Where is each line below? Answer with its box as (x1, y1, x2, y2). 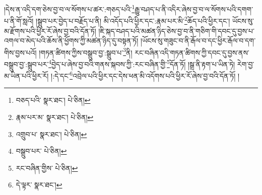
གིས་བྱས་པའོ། (4, 47, 37, 57)
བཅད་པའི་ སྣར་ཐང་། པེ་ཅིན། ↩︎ (16, 95, 91, 105)
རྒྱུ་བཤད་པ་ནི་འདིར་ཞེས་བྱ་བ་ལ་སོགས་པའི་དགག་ (135, 4, 253, 14)
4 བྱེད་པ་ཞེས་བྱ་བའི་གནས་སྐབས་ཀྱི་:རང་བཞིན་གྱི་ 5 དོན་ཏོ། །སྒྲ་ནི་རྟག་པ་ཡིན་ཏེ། (48, 57, 235, 69)
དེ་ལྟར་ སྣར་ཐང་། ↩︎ (16, 179, 62, 190)
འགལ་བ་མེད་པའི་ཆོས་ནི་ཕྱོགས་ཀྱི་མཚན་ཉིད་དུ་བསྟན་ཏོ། (4, 35, 139, 46)
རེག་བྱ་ (237, 58, 254, 69)
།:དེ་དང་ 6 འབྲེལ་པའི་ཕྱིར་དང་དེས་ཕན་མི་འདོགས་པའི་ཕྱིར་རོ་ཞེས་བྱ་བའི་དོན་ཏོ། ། (51, 69, 240, 81)
